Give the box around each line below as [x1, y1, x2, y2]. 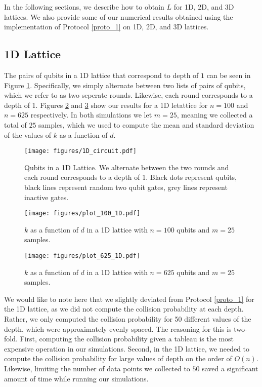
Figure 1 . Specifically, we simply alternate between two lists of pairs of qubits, [4, 80, 246, 90]
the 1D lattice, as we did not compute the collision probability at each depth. [4, 303, 244, 314]
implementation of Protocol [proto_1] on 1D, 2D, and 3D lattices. [4, 21, 209, 32]
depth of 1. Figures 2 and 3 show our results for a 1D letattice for [4, 99, 208, 110]
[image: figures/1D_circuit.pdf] [24, 147, 137, 155]
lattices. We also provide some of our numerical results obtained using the [4, 11, 233, 22]
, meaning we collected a [177, 109, 253, 120]
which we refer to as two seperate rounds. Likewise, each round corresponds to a [4, 90, 253, 100]
